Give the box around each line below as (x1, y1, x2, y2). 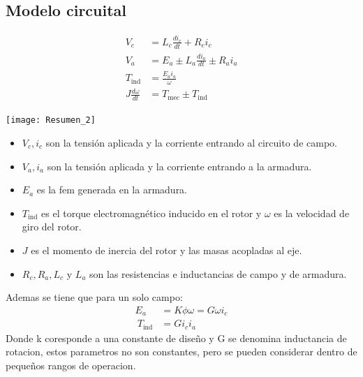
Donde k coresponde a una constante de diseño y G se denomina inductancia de (6, 330, 347, 345)
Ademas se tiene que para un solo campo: (6, 290, 183, 304)
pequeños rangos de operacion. (6, 357, 136, 372)
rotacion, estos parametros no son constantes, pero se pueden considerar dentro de (6, 344, 357, 359)
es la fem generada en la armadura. (36, 182, 188, 197)
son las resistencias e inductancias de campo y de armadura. (89, 266, 347, 281)
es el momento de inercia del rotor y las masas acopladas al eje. (31, 242, 302, 257)
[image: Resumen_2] (6, 115, 96, 126)
